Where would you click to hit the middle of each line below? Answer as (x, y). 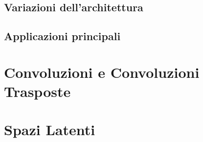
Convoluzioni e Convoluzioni (102, 72)
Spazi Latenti (50, 130)
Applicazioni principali (62, 36)
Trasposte (37, 91)
